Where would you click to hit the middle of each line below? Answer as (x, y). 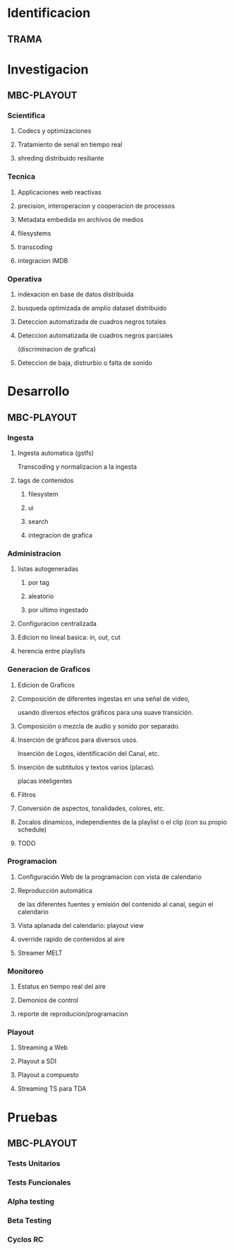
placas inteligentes (45, 781)
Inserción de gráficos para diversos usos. (78, 740)
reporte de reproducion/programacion (73, 1014)
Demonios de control (48, 1000)
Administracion (34, 553)
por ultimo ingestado (58, 610)
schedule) (32, 830)
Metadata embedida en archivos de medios (80, 219)
